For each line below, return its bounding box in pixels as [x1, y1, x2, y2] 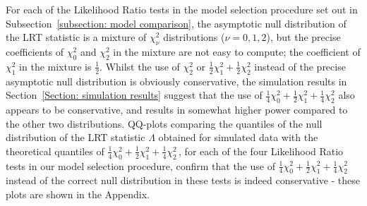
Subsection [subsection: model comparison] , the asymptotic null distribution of [6, 16, 347, 30]
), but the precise [266, 30, 341, 44]
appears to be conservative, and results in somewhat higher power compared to [6, 102, 348, 116]
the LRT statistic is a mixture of [6, 30, 147, 44]
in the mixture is [19, 59, 92, 73]
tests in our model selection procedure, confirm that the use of [6, 158, 275, 173]
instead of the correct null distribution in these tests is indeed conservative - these [6, 173, 361, 188]
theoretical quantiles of [6, 143, 104, 158]
